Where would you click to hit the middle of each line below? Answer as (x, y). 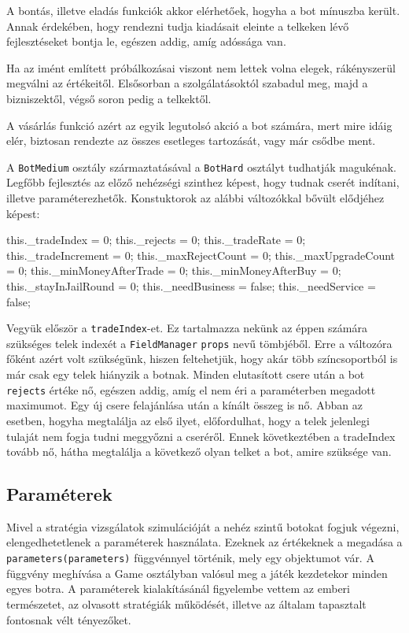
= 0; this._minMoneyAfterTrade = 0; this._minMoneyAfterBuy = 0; (174, 270)
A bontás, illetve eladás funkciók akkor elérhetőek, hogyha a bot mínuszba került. (203, 10)
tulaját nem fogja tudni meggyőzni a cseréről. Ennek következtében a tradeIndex (201, 436)
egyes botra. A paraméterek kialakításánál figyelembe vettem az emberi (178, 589)
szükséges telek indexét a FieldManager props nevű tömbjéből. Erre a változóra (199, 343)
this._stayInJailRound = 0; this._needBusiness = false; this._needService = (191, 285)
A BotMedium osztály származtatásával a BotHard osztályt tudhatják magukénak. (202, 167)
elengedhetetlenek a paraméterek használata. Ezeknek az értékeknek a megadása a (204, 542)
